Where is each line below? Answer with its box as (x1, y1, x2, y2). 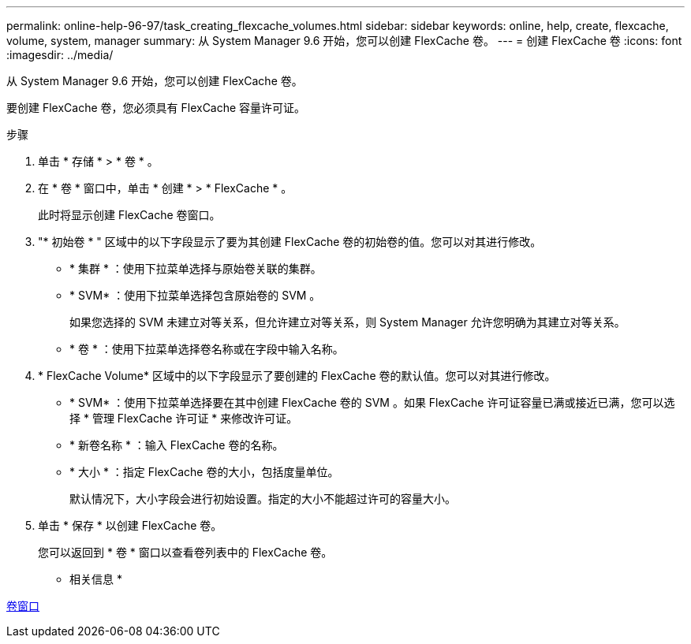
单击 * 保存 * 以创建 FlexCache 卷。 (38, 519, 222, 532)
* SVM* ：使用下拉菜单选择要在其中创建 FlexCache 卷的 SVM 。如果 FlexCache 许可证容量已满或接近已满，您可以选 (69, 396, 675, 409)
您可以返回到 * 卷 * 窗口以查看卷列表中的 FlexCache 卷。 (38, 545, 333, 559)
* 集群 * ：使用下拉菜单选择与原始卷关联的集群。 (69, 262, 322, 275)
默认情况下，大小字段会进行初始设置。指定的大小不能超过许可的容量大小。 (69, 492, 456, 505)
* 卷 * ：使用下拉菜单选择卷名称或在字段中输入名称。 (69, 342, 344, 356)
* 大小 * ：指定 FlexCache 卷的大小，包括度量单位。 (69, 465, 339, 478)
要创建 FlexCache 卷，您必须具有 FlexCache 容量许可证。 (6, 101, 306, 114)
